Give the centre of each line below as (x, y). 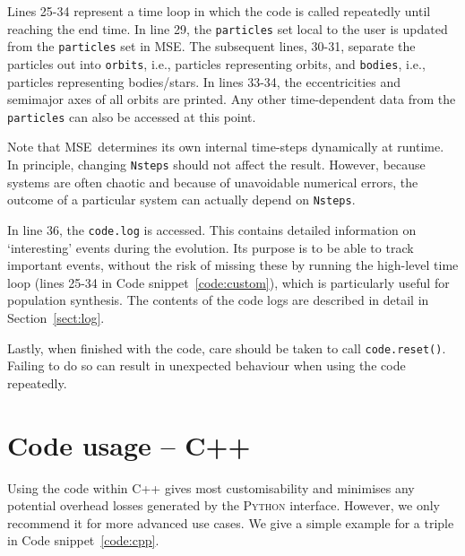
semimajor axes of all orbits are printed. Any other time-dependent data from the (232, 99)
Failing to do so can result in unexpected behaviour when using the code (207, 365)
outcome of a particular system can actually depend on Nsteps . (181, 200)
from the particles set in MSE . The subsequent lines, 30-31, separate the (211, 46)
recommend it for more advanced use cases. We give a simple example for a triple (231, 522)
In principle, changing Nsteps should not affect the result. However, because (216, 164)
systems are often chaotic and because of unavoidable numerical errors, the (213, 182)
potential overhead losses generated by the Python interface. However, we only (224, 505)
